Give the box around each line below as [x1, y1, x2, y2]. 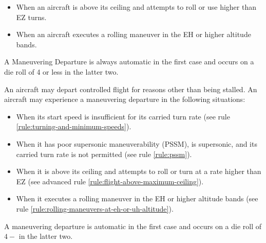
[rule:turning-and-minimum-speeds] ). [16, 121, 131, 132]
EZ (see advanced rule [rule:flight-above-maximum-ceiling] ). [16, 176, 204, 186]
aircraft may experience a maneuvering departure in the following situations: [4, 94, 245, 105]
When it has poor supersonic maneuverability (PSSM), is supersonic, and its [16, 138, 257, 149]
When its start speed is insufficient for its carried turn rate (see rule [16, 111, 230, 121]
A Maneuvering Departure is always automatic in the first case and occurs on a [4, 56, 254, 67]
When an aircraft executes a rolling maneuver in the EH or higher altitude [16, 29, 251, 40]
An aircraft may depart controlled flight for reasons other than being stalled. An [4, 83, 257, 94]
